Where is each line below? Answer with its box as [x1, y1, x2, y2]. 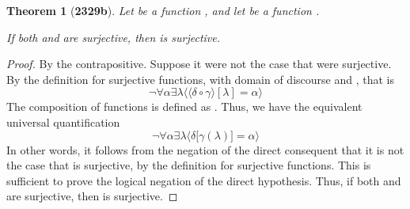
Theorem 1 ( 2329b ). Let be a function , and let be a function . [6, 2, 320, 18]
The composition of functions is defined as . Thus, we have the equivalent [6, 98, 363, 115]
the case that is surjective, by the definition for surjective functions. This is [6, 157, 371, 173]
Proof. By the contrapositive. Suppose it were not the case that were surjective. [6, 55, 392, 72]
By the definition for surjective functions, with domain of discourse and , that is [6, 70, 394, 87]
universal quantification [6, 113, 120, 130]
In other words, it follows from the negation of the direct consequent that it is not [6, 141, 404, 158]
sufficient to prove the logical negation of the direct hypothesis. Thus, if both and [6, 172, 401, 188]
